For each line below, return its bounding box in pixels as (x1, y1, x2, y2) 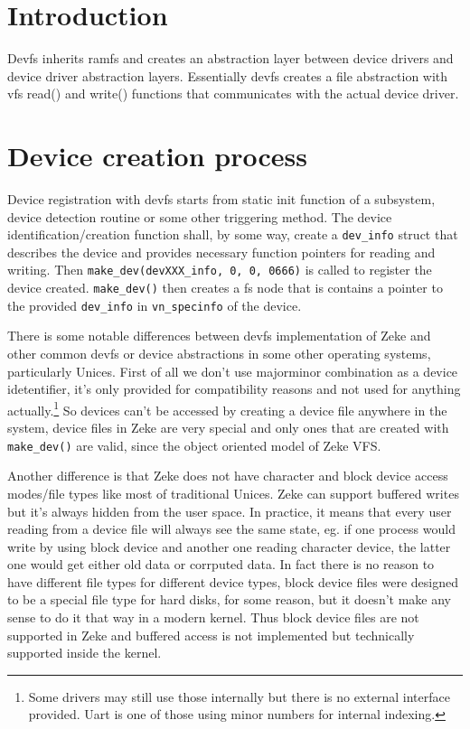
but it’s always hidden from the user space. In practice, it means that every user (7, 501, 452, 520)
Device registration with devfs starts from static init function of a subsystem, (7, 190, 436, 209)
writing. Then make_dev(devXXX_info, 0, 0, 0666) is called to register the (7, 260, 432, 279)
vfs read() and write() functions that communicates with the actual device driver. (7, 84, 459, 103)
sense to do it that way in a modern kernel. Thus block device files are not (7, 608, 419, 627)
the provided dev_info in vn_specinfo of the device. (7, 295, 302, 314)
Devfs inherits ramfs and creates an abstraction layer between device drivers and (7, 49, 454, 68)
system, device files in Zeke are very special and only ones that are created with (7, 418, 449, 437)
